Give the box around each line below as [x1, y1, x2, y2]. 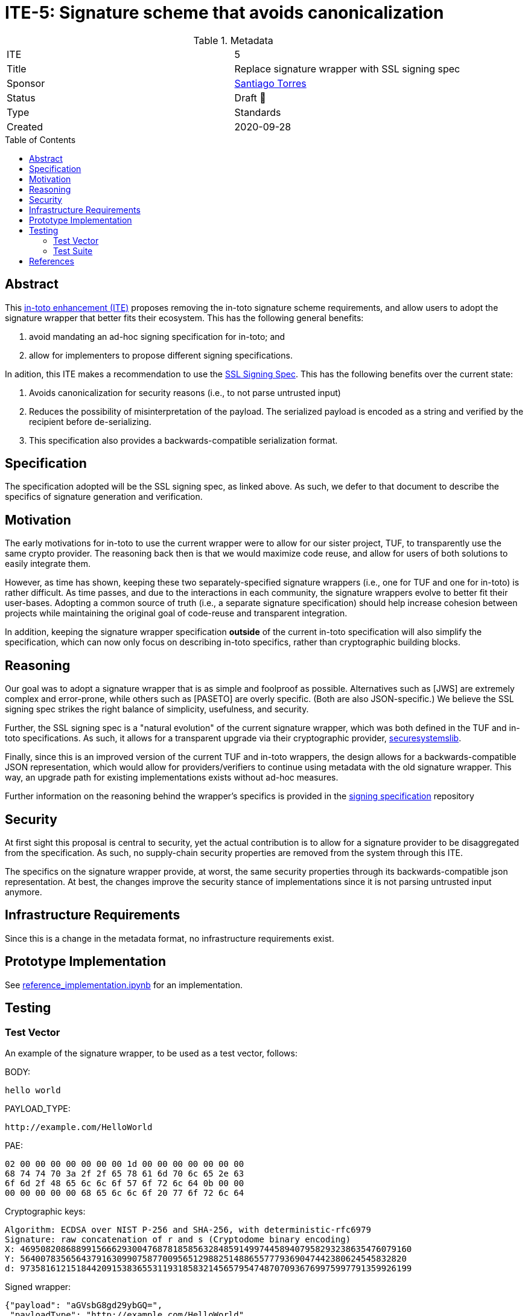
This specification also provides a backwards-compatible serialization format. [29, 435, 338, 446]
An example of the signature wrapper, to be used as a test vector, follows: [5, 1047, 297, 1058]
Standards [234, 106, 281, 118]
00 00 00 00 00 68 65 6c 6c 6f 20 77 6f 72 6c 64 [5, 1187, 244, 1198]
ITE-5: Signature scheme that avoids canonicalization [5, 2, 444, 23]
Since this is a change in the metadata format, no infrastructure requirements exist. [5, 933, 334, 944]
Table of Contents [5, 134, 76, 145]
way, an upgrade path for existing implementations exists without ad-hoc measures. [5, 772, 339, 783]
